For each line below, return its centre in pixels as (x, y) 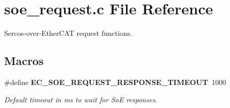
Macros (24, 61)
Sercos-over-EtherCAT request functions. (68, 33)
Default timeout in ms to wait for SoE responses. (81, 99)
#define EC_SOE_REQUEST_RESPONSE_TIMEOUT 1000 (115, 82)
